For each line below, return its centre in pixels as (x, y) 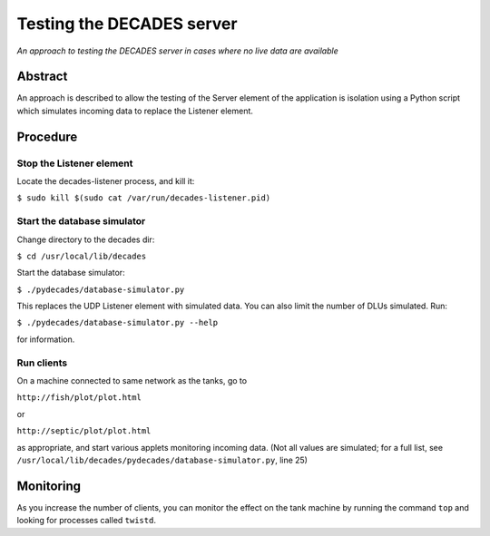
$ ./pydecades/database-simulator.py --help (118, 323)
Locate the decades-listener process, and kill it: (106, 181)
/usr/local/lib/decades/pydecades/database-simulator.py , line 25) (162, 460)
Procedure (47, 136)
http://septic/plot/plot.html (84, 431)
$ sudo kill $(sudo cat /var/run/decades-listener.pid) (144, 198)
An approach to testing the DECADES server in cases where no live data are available (178, 51)
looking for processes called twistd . (86, 521)
